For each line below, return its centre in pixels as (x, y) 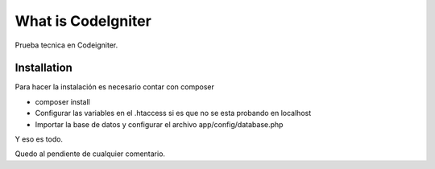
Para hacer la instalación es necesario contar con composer (115, 87)
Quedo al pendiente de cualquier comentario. (90, 154)
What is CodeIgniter (83, 21)
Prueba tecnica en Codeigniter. (66, 45)
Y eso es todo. (39, 139)
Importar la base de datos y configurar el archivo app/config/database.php (159, 124)
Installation (43, 68)
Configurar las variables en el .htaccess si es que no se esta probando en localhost (173, 113)
